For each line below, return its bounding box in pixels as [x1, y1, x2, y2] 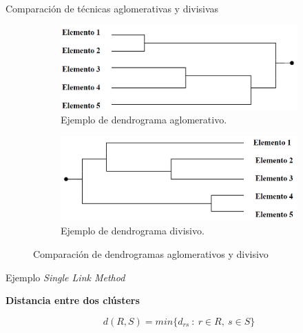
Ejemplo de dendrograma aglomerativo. [61, 112, 227, 127]
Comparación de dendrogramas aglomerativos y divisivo [33, 247, 269, 261]
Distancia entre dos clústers [6, 293, 140, 307]
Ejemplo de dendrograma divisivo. [61, 223, 205, 238]
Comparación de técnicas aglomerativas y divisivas [6, 1, 219, 15]
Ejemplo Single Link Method [6, 270, 125, 284]
